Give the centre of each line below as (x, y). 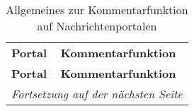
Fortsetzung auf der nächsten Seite (97, 94)
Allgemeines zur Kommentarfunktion (97, 10)
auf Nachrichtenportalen (97, 26)
